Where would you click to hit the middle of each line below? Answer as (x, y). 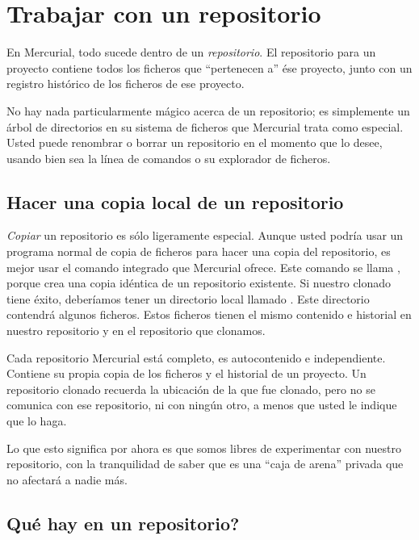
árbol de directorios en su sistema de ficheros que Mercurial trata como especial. (205, 126)
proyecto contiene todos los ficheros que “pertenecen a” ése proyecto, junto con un (209, 67)
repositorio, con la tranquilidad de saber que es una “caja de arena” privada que (205, 464)
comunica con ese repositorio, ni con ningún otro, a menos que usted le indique (202, 405)
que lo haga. (37, 421)
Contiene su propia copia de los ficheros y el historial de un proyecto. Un (186, 373)
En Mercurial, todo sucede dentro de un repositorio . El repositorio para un (191, 52)
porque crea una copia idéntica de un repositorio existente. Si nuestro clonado (199, 283)
